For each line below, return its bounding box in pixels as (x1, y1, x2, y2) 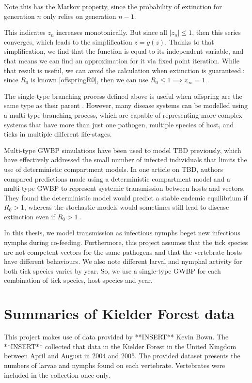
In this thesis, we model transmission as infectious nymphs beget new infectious (4, 228, 240, 238)
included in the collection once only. (4, 369, 110, 380)
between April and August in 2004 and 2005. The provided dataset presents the (4, 351, 240, 361)
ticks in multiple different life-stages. (4, 129, 112, 139)
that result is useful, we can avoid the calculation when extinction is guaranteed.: (4, 65, 245, 75)
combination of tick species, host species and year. (4, 275, 153, 285)
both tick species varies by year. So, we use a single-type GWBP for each (4, 265, 221, 276)
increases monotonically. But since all (56, 27, 167, 37)
